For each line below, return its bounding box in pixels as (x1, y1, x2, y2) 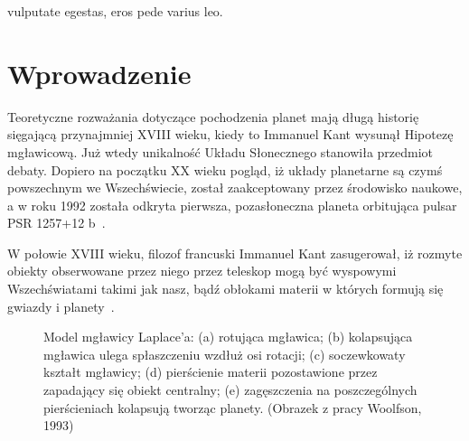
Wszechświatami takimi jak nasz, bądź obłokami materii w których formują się (7, 279, 444, 298)
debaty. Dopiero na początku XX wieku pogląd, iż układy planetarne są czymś (7, 160, 443, 179)
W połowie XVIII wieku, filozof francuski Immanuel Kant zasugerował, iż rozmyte (7, 243, 463, 262)
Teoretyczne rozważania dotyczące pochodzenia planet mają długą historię (7, 107, 419, 126)
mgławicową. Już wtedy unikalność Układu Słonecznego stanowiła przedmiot (7, 142, 434, 161)
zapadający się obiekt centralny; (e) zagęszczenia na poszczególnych (43, 380, 417, 399)
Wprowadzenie (7, 54, 192, 91)
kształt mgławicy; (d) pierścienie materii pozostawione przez (43, 362, 378, 381)
